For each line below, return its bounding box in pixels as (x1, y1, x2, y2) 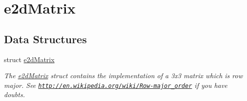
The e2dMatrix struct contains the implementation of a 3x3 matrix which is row (4, 70, 243, 81)
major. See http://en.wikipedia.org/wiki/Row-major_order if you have (4, 80, 227, 90)
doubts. (4, 89, 25, 100)
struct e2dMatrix (4, 54, 55, 64)
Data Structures (4, 31, 87, 46)
